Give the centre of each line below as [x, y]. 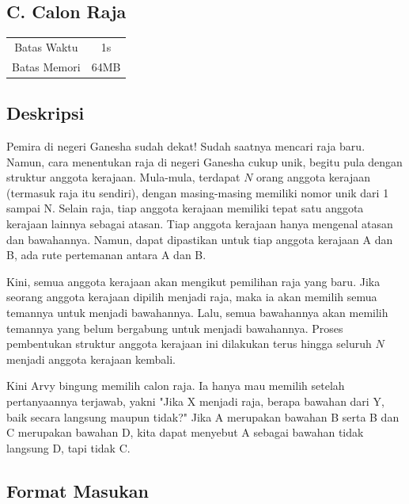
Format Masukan [78, 490]
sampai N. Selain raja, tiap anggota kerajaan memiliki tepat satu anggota [185, 208]
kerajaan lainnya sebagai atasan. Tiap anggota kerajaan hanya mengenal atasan [200, 224]
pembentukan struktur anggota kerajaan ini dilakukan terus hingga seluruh [189, 344]
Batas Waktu [46, 46]
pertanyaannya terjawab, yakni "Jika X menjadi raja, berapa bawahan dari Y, [195, 401]
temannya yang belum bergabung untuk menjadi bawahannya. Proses [175, 328]
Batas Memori [46, 66]
